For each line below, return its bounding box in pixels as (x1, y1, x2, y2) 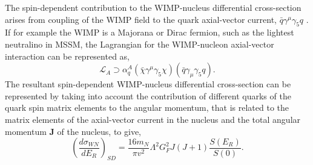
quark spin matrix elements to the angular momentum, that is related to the (5, 101, 289, 114)
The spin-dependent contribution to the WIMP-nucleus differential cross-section (5, 1, 301, 13)
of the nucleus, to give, (57, 125, 142, 137)
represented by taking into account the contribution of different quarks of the (5, 89, 291, 102)
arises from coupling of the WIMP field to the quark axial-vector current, (5, 13, 277, 25)
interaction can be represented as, (5, 49, 130, 62)
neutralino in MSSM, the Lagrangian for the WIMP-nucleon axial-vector (5, 37, 274, 50)
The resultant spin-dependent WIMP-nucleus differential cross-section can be (5, 78, 291, 90)
